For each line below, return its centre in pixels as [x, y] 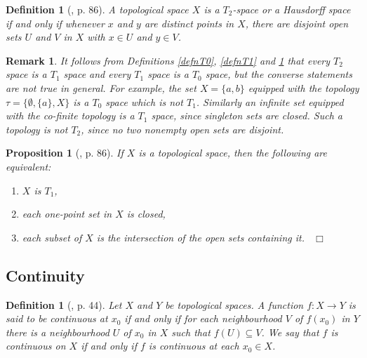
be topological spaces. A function [234, 304]
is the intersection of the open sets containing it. [200, 237]
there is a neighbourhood [58, 332]
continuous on [36, 346]
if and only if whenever [55, 23]
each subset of [52, 237]
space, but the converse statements [279, 74]
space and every [97, 74]
